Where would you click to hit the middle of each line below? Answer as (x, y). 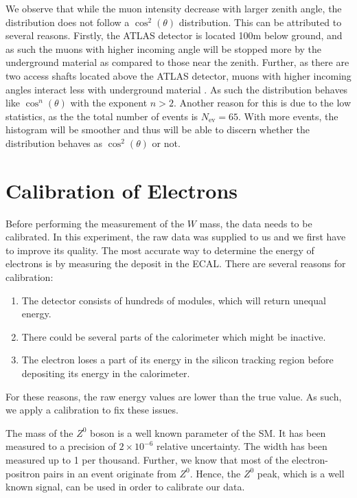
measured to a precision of (61, 446)
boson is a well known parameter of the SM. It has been (208, 432)
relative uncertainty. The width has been (242, 446)
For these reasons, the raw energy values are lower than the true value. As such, (174, 396)
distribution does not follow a (68, 22)
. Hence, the (215, 473)
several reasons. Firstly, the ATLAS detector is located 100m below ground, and (174, 35)
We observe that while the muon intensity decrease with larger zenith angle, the (174, 8)
